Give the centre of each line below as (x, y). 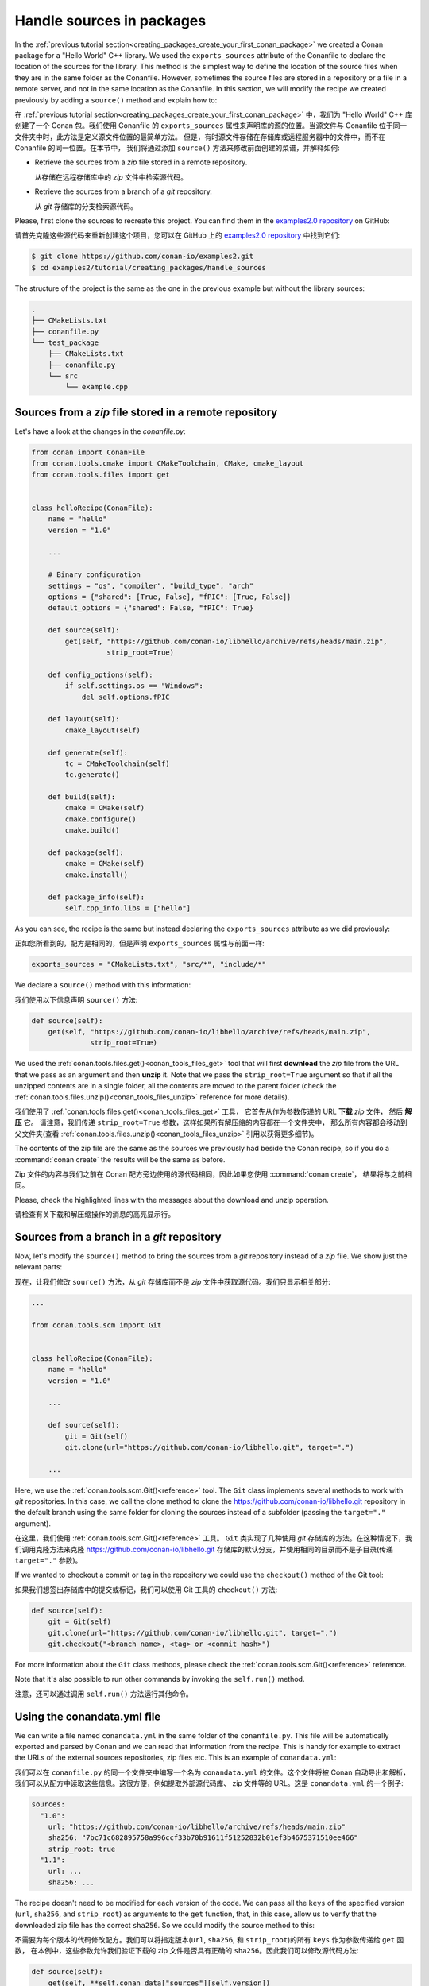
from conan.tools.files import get (100, 474)
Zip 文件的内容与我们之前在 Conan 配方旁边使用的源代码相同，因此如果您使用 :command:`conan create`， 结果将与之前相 (213, 1174)
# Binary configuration (94, 575)
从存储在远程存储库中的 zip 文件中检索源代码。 (111, 177)
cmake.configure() (100, 819)
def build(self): (82, 797)
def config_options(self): (101, 674)
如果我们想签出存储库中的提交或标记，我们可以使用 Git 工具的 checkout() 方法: (146, 1590)
